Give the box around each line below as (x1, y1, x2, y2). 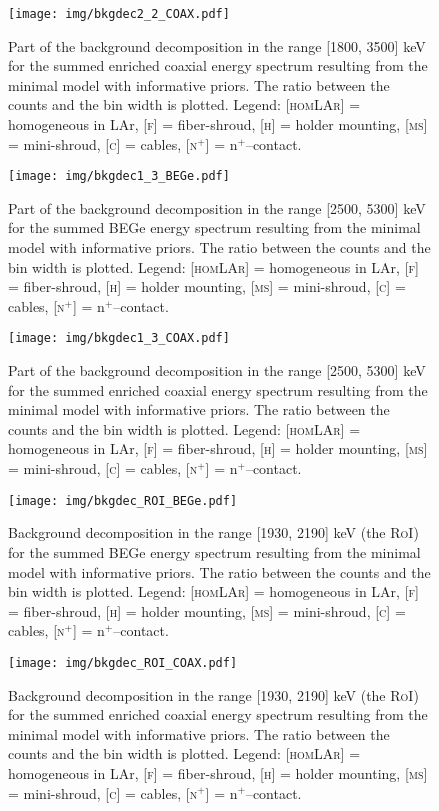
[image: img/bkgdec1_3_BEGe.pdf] (8, 169, 230, 184)
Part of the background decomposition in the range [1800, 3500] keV (8, 35, 426, 56)
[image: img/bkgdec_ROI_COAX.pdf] (8, 655, 238, 670)
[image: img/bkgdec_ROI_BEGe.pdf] (8, 493, 238, 508)
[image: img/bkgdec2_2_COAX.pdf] (8, 7, 230, 21)
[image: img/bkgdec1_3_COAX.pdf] (8, 331, 230, 346)
